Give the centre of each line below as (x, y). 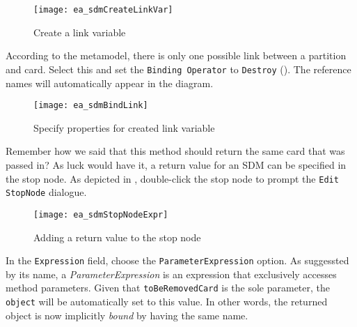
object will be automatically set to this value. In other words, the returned (167, 301)
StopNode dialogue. (46, 192)
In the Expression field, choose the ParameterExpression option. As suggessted (177, 260)
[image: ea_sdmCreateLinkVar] (103, 10)
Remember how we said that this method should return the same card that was (175, 151)
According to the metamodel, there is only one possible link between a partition (176, 55)
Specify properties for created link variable (124, 127)
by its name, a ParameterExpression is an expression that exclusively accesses (171, 274)
